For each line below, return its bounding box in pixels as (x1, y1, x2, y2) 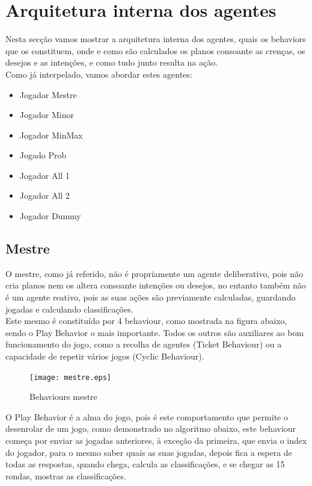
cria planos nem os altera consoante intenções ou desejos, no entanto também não (5, 279, 306, 291)
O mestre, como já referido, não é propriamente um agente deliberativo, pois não (5, 267, 304, 279)
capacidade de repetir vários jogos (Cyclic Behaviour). (5, 350, 204, 363)
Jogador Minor (19, 108, 74, 121)
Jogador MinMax (19, 128, 83, 141)
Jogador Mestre (19, 88, 77, 101)
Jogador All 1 (19, 169, 70, 181)
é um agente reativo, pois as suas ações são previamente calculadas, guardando (5, 291, 296, 304)
